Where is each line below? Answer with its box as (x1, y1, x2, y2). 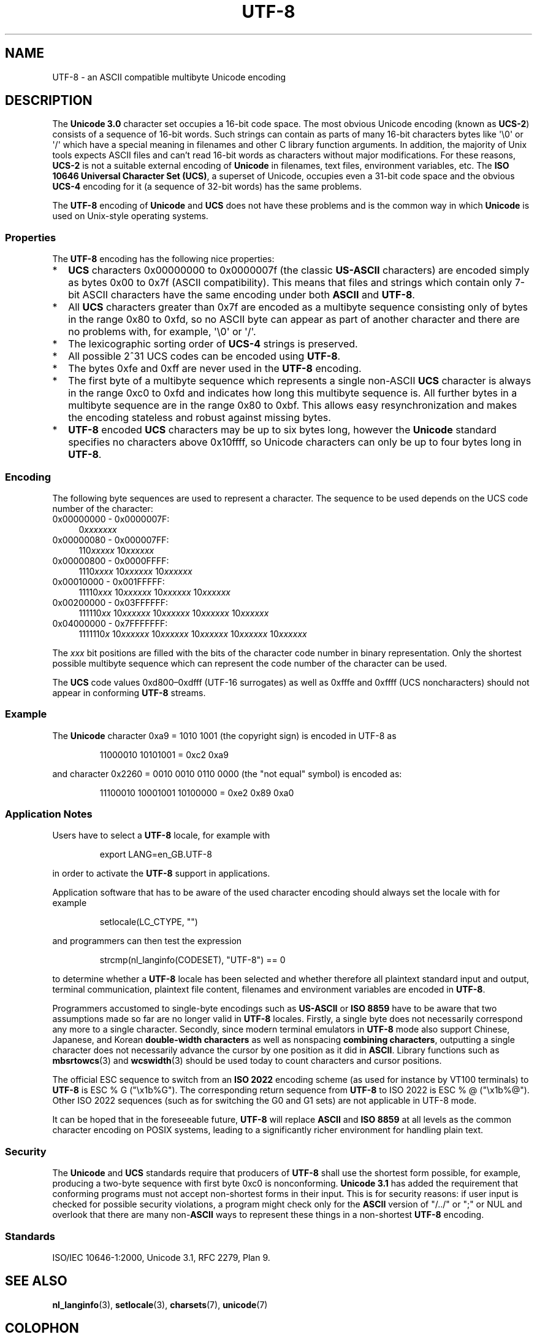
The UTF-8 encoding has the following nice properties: (52, 254, 275, 265)
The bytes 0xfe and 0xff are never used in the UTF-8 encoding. (68, 362, 362, 375)
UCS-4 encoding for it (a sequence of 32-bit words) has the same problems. (52, 181, 362, 192)
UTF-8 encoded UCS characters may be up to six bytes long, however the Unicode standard (68, 424, 497, 436)
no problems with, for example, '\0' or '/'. (68, 325, 256, 338)
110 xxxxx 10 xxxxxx (78, 544, 154, 556)
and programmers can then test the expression (52, 936, 242, 947)
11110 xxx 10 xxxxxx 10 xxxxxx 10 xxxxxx (78, 586, 230, 597)
